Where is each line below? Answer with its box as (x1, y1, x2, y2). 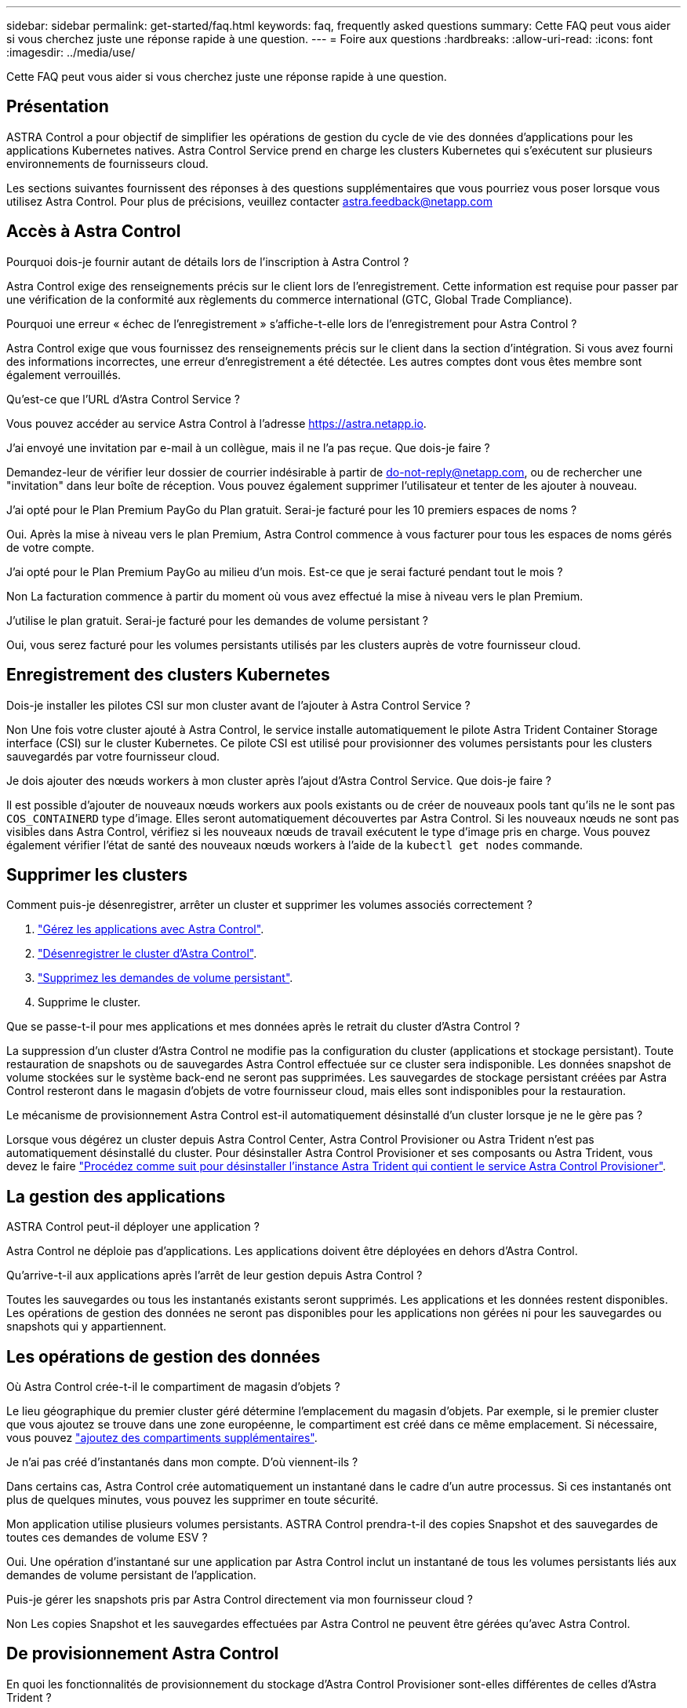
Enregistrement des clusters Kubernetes (6, 665, 330, 685)
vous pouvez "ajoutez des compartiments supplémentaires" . (6, 1431, 318, 1445)
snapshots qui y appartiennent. (6, 1319, 167, 1334)
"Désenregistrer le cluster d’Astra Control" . (38, 947, 257, 961)
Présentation (6, 97, 109, 117)
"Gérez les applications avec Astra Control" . (38, 922, 264, 936)
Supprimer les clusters (6, 864, 187, 885)
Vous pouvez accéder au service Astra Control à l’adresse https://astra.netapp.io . (6, 416, 427, 430)
